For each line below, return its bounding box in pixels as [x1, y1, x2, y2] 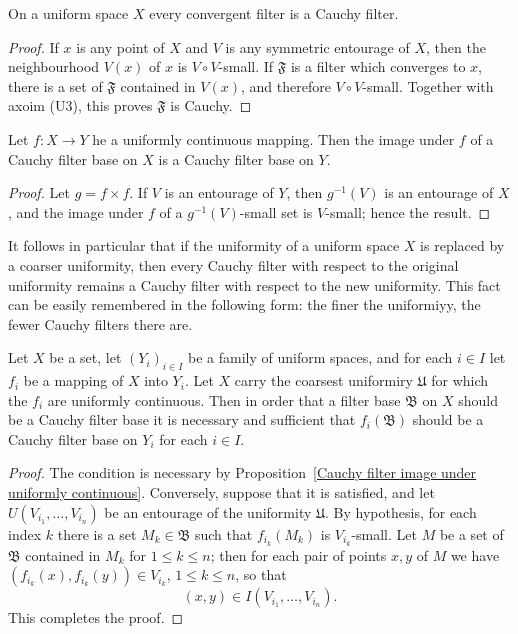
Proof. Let [8, 182, 70, 203]
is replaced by [420, 235, 505, 256]
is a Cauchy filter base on [158, 148, 314, 169]
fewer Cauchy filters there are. [8, 313, 193, 334]
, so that [235, 564, 287, 585]
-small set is [239, 201, 313, 222]
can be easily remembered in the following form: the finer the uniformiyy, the [8, 294, 481, 315]
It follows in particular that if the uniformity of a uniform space [8, 235, 400, 256]
